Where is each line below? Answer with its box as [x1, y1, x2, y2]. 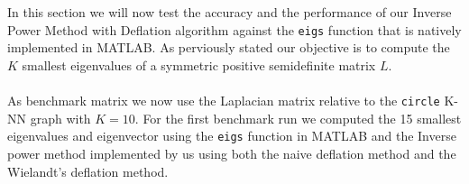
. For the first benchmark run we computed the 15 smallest [134, 108, 462, 127]
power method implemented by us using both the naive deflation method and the [7, 143, 456, 162]
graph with [30, 108, 91, 127]
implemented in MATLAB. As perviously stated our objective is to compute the [7, 38, 450, 57]
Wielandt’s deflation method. [7, 161, 169, 180]
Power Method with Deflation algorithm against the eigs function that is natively [7, 20, 462, 39]
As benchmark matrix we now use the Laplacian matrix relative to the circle [7, 91, 440, 110]
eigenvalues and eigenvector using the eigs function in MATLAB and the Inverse [7, 126, 456, 145]
